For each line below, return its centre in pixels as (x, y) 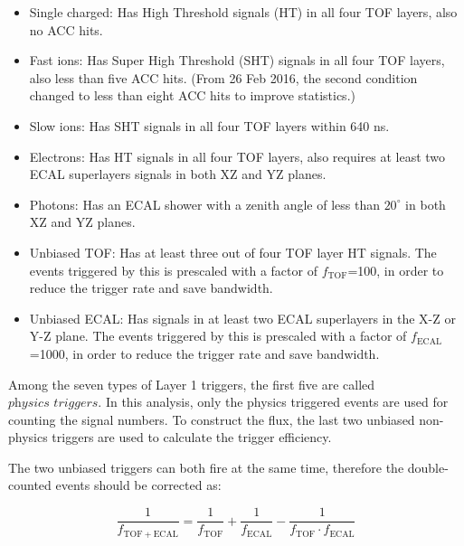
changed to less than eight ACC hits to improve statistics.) (192, 95)
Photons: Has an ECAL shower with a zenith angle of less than (204, 204)
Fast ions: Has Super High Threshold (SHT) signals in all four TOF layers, (237, 60)
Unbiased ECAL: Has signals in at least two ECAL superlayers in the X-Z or (242, 318)
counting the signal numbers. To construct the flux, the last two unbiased (212, 419)
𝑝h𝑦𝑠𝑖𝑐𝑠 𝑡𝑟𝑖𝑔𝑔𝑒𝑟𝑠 (53, 404)
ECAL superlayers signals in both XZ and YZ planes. (178, 174)
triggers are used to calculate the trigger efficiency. (192, 437)
